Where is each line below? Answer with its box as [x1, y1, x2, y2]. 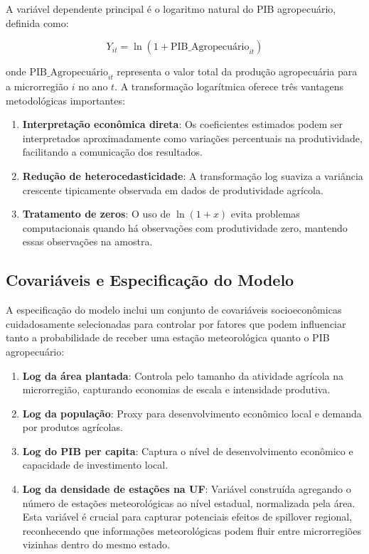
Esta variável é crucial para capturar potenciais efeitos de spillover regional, [22, 509, 352, 524]
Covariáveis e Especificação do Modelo [6, 269, 294, 291]
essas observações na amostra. [22, 234, 153, 249]
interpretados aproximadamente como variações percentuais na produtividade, [22, 130, 363, 145]
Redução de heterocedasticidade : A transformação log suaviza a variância [22, 168, 363, 183]
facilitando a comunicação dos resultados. [22, 144, 203, 159]
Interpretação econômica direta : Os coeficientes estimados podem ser [22, 117, 343, 132]
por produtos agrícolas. [22, 420, 123, 435]
